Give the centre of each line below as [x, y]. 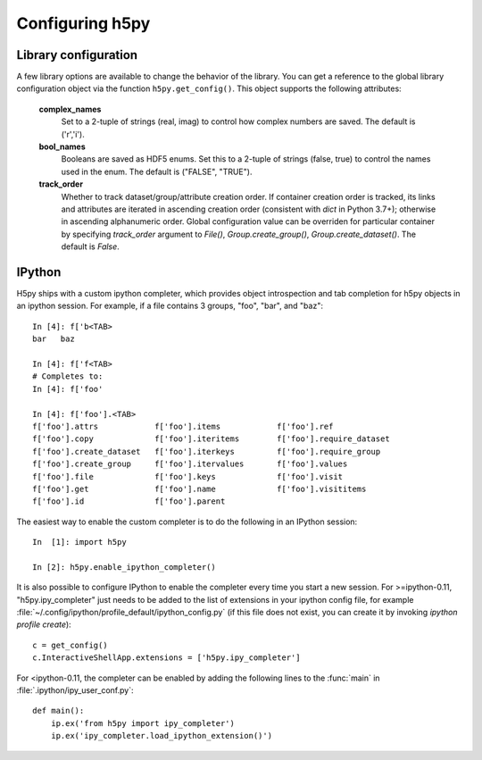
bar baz [54, 339]
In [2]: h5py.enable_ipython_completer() [124, 567]
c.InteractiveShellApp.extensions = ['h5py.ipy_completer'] [166, 658]
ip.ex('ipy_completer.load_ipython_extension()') [161, 736]
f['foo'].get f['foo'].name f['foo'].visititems [199, 489]
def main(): [58, 711]
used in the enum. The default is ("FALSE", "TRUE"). [157, 171]
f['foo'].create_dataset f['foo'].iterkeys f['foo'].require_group [207, 451]
